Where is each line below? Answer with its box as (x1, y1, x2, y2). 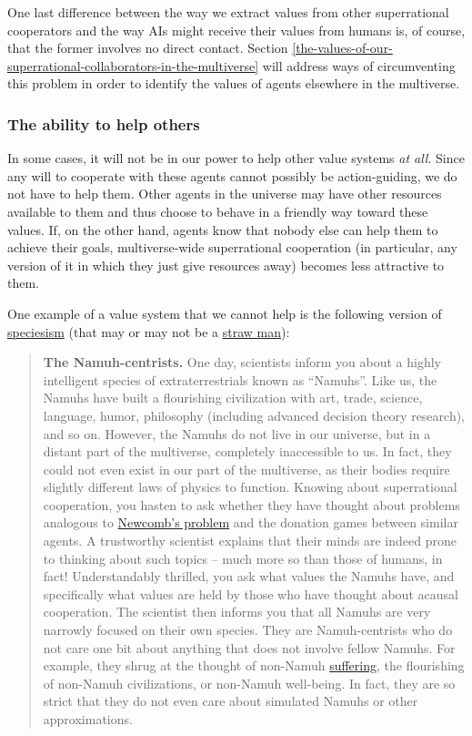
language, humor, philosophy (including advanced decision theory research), (43, 405, 466, 424)
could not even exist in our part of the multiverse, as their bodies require (43, 459, 450, 478)
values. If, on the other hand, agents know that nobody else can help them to (7, 220, 438, 239)
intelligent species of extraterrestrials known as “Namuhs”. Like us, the (43, 370, 437, 389)
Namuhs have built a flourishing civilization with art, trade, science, (43, 388, 423, 407)
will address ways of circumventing (262, 56, 456, 75)
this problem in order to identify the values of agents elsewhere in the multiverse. (7, 74, 460, 93)
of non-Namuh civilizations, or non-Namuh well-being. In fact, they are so (43, 673, 456, 692)
